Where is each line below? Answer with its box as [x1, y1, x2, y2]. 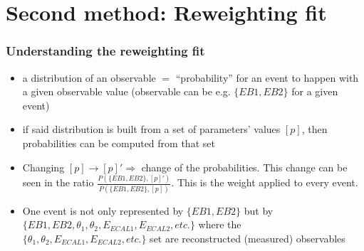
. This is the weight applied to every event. [171, 175, 358, 190]
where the [198, 217, 241, 232]
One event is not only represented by [22, 203, 184, 218]
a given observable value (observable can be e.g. [22, 84, 231, 99]
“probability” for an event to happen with [175, 70, 359, 85]
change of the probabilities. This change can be [141, 159, 348, 174]
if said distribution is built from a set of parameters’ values [22, 122, 281, 137]
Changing [22, 159, 65, 174]
